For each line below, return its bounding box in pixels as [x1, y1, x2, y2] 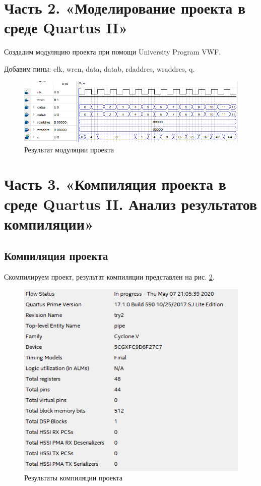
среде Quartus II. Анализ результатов [4, 193, 257, 214]
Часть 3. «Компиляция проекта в [4, 174, 226, 194]
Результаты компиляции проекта [24, 472, 123, 483]
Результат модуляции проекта [24, 144, 114, 154]
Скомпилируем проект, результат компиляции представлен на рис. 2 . [4, 272, 215, 282]
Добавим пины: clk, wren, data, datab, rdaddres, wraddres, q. [4, 63, 195, 74]
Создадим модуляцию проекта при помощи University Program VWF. [4, 46, 221, 57]
